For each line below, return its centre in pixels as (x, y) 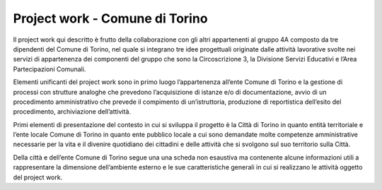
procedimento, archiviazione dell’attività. (72, 112)
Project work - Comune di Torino (110, 18)
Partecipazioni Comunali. (50, 69)
